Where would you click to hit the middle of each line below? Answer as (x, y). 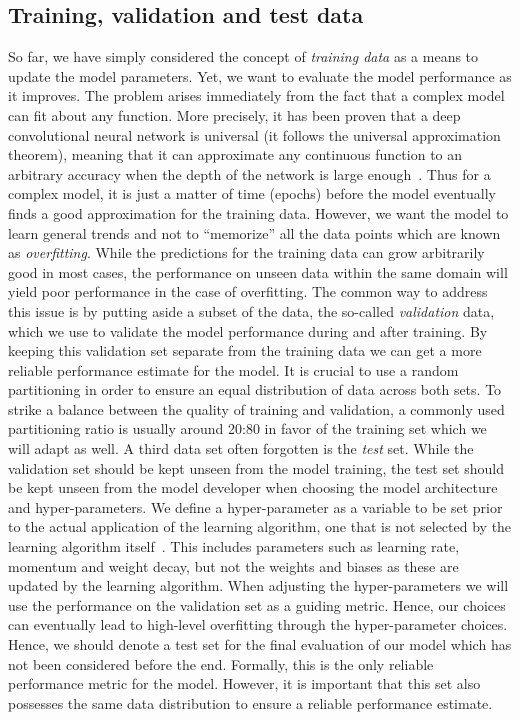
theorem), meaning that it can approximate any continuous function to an (235, 154)
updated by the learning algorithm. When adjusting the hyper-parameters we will (258, 585)
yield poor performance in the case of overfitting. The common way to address (248, 291)
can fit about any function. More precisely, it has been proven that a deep (234, 114)
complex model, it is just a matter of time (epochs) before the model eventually (252, 193)
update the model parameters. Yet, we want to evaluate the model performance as (260, 75)
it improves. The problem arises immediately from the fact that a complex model (256, 95)
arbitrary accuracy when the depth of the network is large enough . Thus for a (249, 173)
